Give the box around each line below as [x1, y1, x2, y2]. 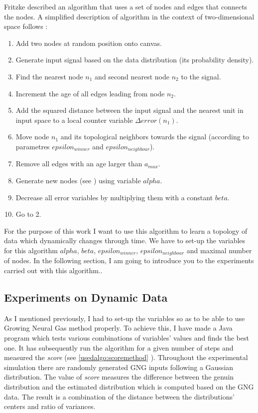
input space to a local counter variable [15, 114, 133, 125]
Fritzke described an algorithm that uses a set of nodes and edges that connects [4, 1, 248, 11]
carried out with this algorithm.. [4, 265, 103, 275]
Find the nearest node [15, 71, 83, 81]
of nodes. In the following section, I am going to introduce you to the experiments [4, 255, 254, 266]
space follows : [4, 21, 48, 31]
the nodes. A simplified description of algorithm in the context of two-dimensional [4, 11, 255, 21]
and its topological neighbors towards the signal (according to [60, 131, 249, 142]
